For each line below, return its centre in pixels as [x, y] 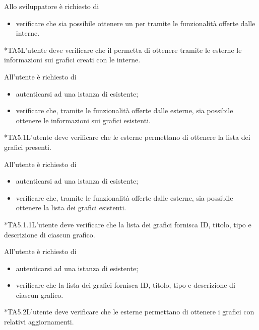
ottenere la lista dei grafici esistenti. [71, 208]
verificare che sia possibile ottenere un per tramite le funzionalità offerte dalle [136, 23]
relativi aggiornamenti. [39, 322]
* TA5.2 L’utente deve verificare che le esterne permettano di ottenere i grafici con [129, 312]
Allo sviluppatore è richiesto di [52, 6]
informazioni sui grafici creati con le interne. [72, 60]
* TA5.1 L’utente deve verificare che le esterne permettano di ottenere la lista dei [127, 137]
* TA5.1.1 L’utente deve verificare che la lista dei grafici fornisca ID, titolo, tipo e [128, 224]
